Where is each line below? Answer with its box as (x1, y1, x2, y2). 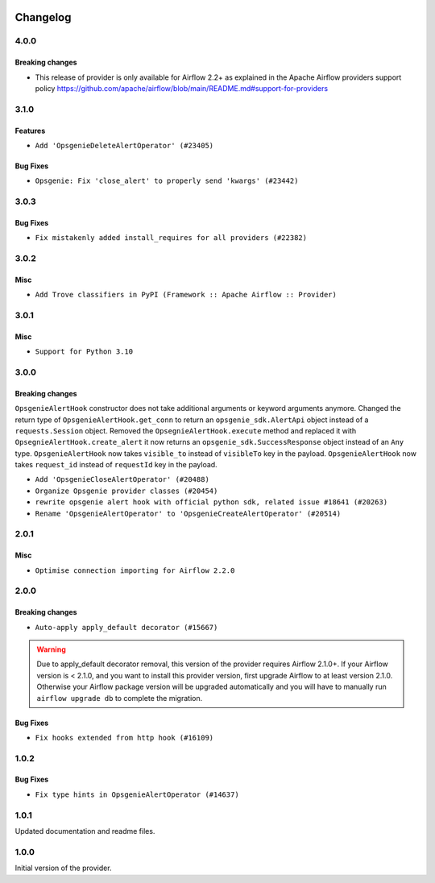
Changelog (14, 10, 72, 24)
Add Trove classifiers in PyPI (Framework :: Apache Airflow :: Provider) (35, 290, 338, 300)
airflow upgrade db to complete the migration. (36, 693, 203, 703)
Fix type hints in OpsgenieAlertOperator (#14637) (35, 790, 239, 799)
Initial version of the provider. (14, 863, 112, 873)
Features (14, 126, 46, 135)
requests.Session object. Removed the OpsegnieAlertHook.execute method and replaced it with (14, 425, 357, 435)
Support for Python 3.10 (35, 347, 133, 356)
